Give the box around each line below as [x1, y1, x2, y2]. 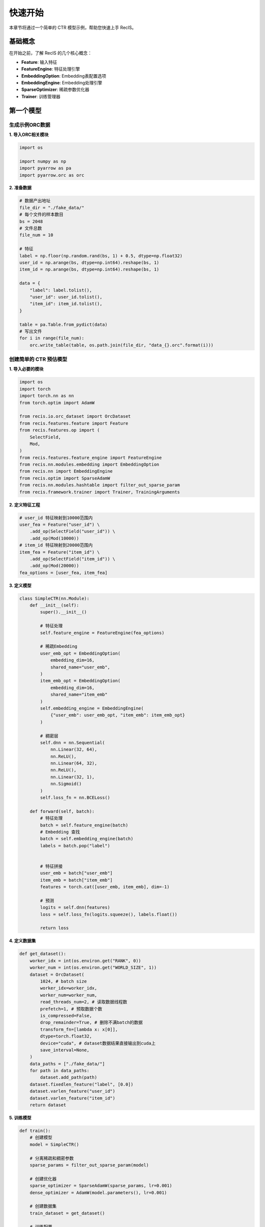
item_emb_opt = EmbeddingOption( [40, 678, 121, 684]
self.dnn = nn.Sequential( [40, 740, 105, 746]
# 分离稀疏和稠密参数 [29, 1155, 74, 1161]
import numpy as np [19, 159, 66, 164]
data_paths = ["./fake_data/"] [29, 1061, 105, 1067]
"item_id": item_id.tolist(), [29, 301, 103, 307]
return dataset [29, 1102, 66, 1108]
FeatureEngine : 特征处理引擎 [21, 66, 80, 72]
